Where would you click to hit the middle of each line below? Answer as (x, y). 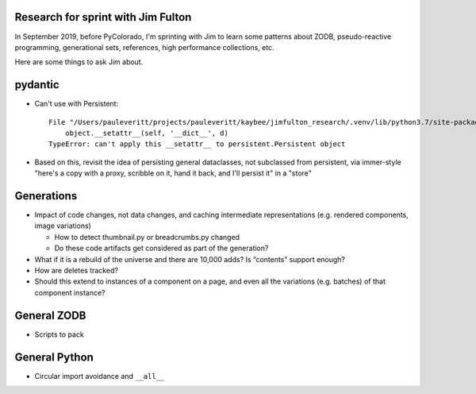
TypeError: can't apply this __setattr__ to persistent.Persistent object (197, 144)
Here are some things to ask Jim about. (79, 62)
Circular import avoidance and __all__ (100, 376)
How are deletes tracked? (77, 271)
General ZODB (50, 315)
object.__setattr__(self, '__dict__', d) (147, 133)
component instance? (70, 292)
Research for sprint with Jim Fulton (103, 17)
